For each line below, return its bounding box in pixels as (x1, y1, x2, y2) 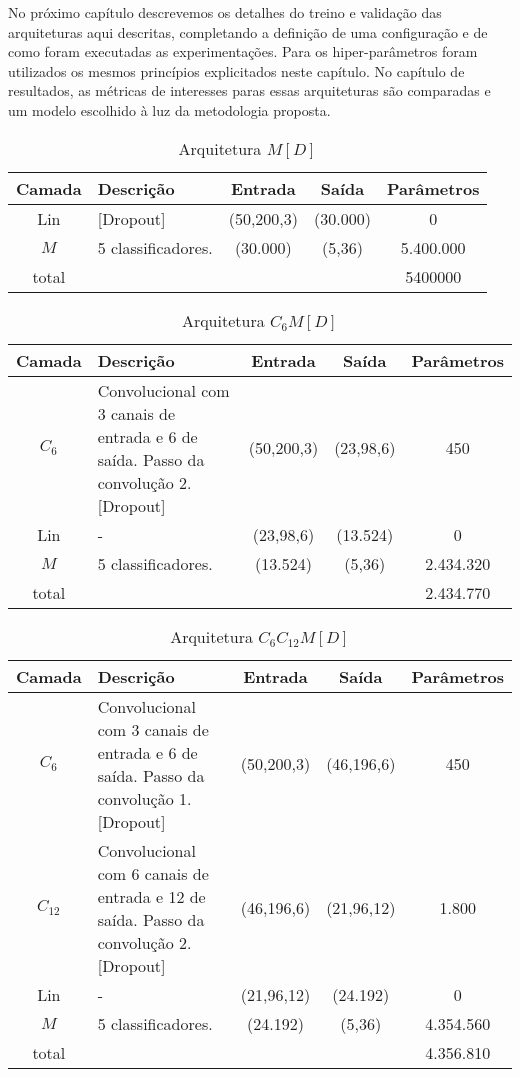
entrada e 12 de (97, 884, 206, 908)
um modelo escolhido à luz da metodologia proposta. (8, 99, 331, 120)
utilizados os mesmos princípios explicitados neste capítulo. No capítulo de (8, 60, 465, 81)
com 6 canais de (97, 861, 209, 885)
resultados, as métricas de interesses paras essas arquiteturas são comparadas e (8, 80, 491, 101)
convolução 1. (97, 786, 192, 810)
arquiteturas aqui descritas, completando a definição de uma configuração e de (8, 21, 488, 42)
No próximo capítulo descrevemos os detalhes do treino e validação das (8, 2, 442, 22)
